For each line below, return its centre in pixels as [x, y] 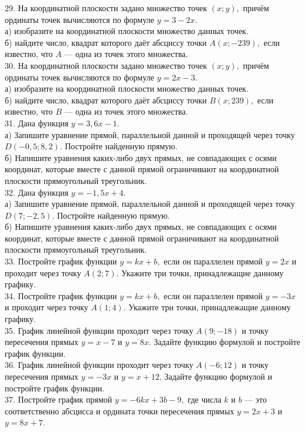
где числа [204, 399]
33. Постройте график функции [61, 261]
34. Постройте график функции [61, 295]
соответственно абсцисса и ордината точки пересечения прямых [120, 411]
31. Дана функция [37, 123]
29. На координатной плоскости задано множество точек [106, 8]
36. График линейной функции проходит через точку [99, 365]
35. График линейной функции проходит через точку [99, 330]
